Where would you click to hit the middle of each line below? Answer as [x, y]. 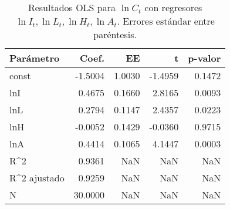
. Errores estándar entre [166, 21]
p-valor [204, 58]
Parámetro [35, 58]
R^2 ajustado [37, 178]
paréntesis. [115, 34]
